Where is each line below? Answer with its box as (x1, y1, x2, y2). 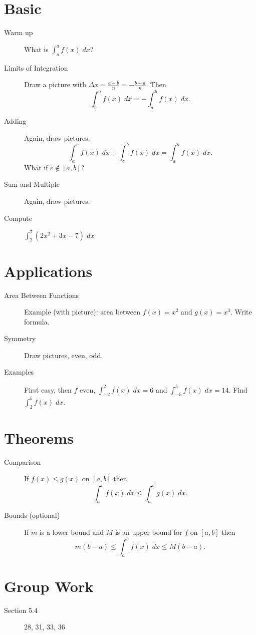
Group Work (4, 575, 94, 596)
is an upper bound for (115, 526, 182, 537)
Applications (4, 260, 93, 281)
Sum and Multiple (4, 179, 60, 189)
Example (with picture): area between (24, 306, 141, 317)
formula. (24, 316, 50, 327)
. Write (230, 306, 252, 317)
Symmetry (4, 333, 36, 344)
